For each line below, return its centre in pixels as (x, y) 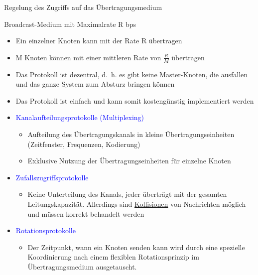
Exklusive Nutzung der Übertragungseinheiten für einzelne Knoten (129, 161)
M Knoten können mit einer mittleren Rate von (88, 57)
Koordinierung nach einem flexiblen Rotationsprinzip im (113, 257)
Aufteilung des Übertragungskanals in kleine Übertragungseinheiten (131, 134)
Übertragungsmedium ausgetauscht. (82, 266)
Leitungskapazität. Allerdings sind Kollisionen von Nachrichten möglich (137, 204)
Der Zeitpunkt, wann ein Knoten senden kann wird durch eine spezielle (136, 247)
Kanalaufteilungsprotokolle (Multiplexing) (80, 117)
